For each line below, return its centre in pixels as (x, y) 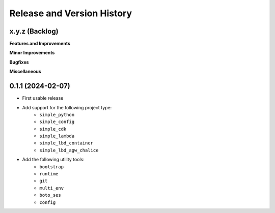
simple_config (57, 122)
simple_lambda (57, 136)
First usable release (43, 98)
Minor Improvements (32, 53)
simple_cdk (53, 129)
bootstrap (51, 167)
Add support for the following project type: (67, 107)
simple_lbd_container (66, 143)
